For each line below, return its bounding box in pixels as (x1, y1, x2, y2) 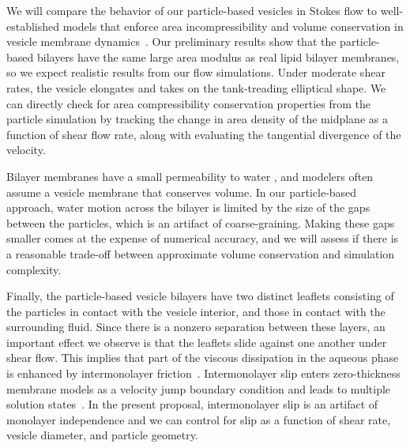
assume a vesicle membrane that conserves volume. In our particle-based (6, 183, 357, 200)
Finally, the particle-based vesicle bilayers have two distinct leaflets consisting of (6, 288, 394, 304)
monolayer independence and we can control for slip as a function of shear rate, (6, 411, 391, 427)
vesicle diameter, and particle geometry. (6, 427, 198, 443)
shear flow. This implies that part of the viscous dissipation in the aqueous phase (6, 349, 399, 366)
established (6, 17, 60, 34)
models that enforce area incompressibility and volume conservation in (62, 17, 404, 34)
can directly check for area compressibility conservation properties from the (6, 95, 371, 111)
